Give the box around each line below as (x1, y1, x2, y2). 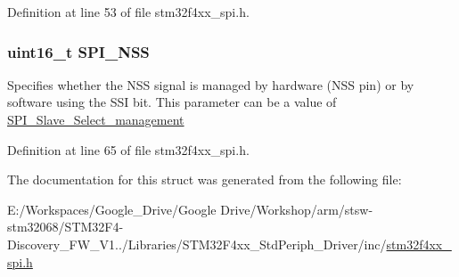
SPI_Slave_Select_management (7, 110, 184, 128)
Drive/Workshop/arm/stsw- (220, 200, 373, 218)
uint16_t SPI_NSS (7, 40, 150, 62)
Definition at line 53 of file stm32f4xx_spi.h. (7, 3, 250, 20)
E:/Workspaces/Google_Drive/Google (7, 200, 217, 218)
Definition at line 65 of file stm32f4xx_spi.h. (7, 140, 250, 159)
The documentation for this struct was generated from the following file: (7, 170, 402, 189)
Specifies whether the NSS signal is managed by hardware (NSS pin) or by (7, 75, 414, 94)
